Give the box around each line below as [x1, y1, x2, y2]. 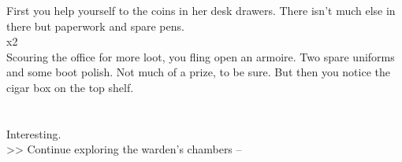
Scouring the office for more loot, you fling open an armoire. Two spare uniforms [6, 48, 395, 64]
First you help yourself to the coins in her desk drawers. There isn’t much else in [6, 2, 396, 18]
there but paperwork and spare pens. [6, 17, 184, 34]
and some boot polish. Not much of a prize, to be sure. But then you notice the [6, 64, 390, 80]
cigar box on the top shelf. [6, 79, 134, 95]
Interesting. [6, 125, 61, 142]
